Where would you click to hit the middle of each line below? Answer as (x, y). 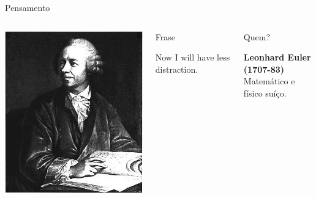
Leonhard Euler (277, 57)
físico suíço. (265, 93)
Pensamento (28, 7)
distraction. (177, 69)
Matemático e (269, 81)
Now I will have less (193, 57)
